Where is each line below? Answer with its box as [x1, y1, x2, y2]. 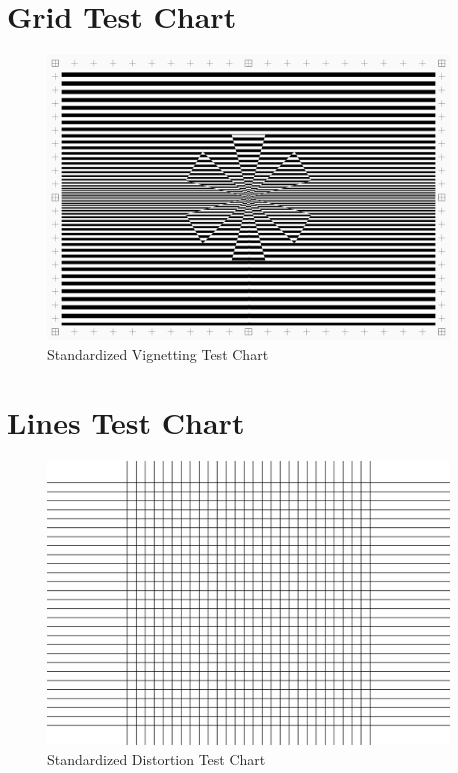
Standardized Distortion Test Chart [47, 748, 266, 769]
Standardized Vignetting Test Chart [47, 343, 269, 364]
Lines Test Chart [7, 402, 245, 443]
